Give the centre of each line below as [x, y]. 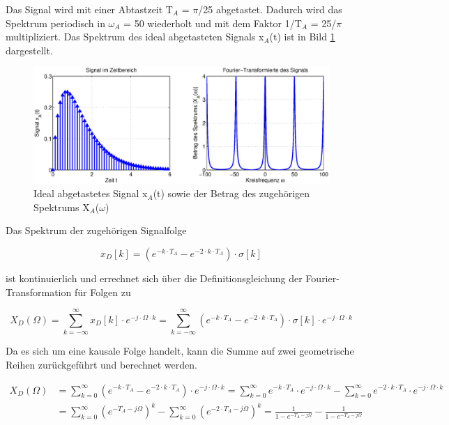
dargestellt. [29, 50]
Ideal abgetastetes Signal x [91, 193]
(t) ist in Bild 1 [302, 37]
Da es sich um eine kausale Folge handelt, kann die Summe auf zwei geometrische [180, 351]
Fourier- [322, 278]
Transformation [39, 292]
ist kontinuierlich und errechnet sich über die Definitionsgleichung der [154, 278]
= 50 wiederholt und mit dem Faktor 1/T [213, 23]
